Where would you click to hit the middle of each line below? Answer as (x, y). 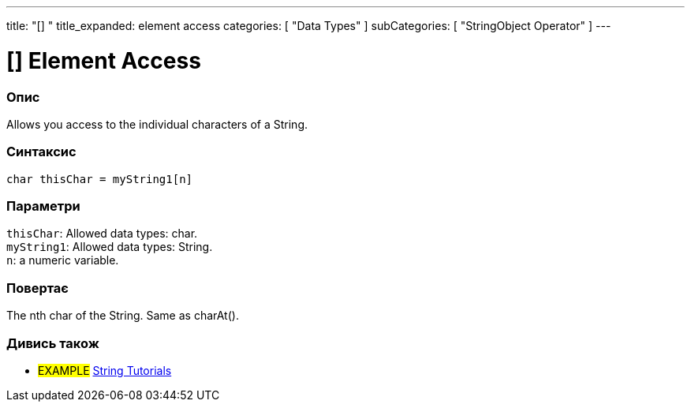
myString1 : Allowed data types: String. (110, 247)
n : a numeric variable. (63, 260)
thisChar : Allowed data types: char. (102, 234)
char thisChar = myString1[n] (100, 179)
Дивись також (53, 343)
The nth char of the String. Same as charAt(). (123, 316)
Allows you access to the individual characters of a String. (157, 124)
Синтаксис (41, 152)
